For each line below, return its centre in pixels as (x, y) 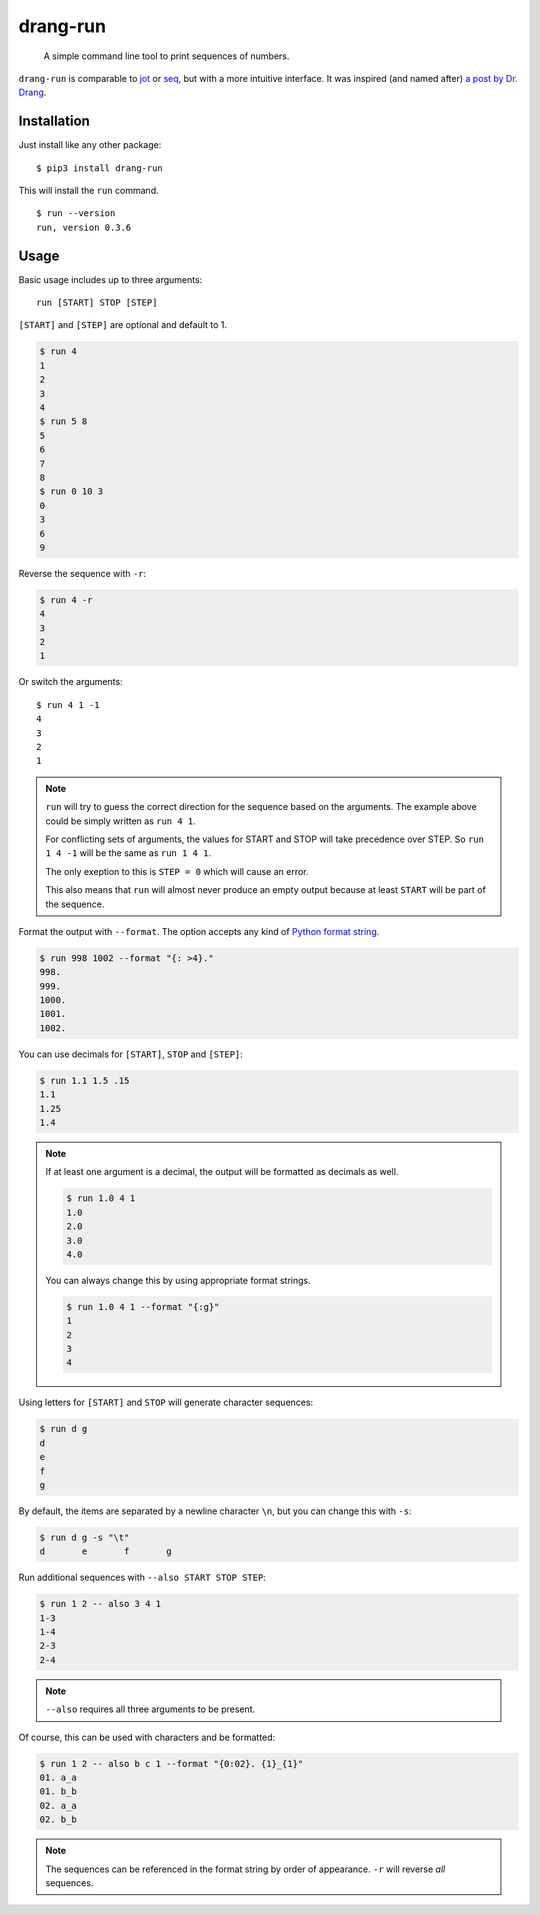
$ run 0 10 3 (71, 491)
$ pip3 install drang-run (100, 168)
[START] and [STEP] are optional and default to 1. (123, 325)
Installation (54, 121)
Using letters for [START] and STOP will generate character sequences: (166, 1402)
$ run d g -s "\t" (84, 1537)
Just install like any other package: (90, 145)
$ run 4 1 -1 (68, 704)
